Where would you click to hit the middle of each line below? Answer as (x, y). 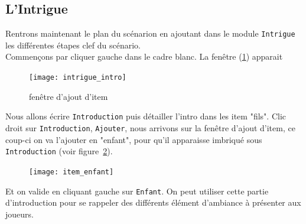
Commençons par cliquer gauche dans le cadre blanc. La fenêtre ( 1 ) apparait (144, 56)
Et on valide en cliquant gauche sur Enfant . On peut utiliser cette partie (137, 191)
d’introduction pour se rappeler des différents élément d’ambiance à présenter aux (153, 202)
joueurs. (19, 214)
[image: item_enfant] (71, 172)
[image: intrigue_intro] (78, 78)
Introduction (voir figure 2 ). (59, 151)
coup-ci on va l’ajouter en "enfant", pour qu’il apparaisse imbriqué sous (134, 139)
